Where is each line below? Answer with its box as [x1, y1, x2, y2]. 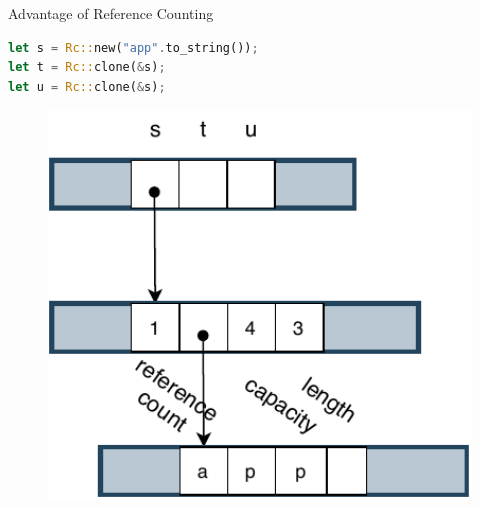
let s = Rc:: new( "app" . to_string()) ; [8, 40, 259, 55]
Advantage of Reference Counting [8, 3, 214, 23]
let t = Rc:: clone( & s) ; [8, 60, 166, 75]
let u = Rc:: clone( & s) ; [8, 79, 166, 94]
